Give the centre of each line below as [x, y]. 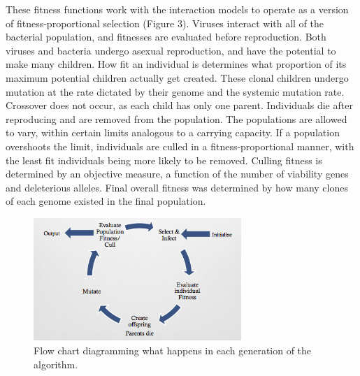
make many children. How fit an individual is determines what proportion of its [176, 64]
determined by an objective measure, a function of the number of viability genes [177, 174]
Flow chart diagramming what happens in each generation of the [173, 350]
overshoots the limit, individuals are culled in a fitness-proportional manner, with [180, 146]
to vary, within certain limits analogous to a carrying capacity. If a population [173, 132]
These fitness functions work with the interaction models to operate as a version [177, 9]
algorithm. [56, 364]
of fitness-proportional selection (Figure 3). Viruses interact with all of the [165, 23]
